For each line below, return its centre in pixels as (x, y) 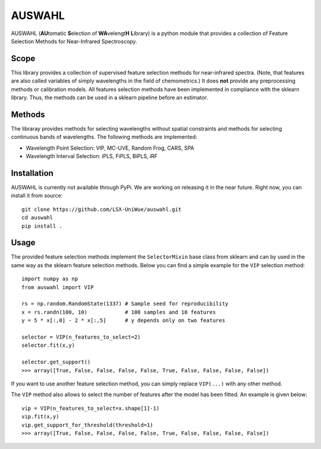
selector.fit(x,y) (48, 345)
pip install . (42, 226)
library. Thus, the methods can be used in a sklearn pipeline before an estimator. (109, 97)
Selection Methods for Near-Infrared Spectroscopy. (74, 41)
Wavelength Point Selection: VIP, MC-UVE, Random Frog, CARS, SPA (110, 148)
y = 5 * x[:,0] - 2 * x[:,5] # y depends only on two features (123, 320)
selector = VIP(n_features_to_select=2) (81, 337)
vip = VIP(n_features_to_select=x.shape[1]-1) (91, 408)
